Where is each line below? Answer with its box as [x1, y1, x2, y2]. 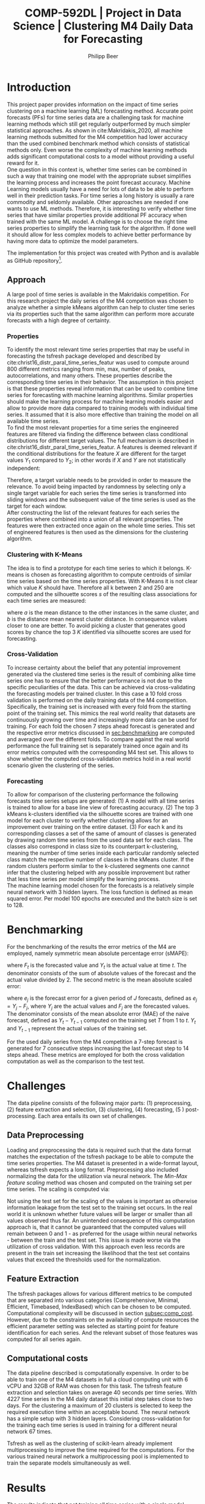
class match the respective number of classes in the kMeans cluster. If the [7, 856, 194, 863]
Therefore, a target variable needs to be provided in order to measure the [7, 477, 192, 484]
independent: [7, 464, 41, 472]
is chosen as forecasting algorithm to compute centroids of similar [25, 570, 192, 578]
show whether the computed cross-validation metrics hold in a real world [7, 755, 191, 762]
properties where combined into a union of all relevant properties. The [7, 515, 184, 523]
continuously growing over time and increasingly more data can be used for [7, 716, 198, 723]
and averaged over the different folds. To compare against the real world [7, 735, 190, 743]
